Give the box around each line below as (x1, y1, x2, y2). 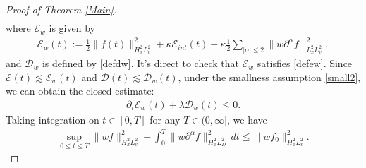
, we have (227, 112, 267, 126)
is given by (49, 20, 95, 35)
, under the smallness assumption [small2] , (178, 69, 361, 84)
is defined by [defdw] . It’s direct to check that (42, 56, 239, 71)
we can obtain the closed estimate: (6, 83, 154, 98)
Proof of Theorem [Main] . (6, 2, 117, 16)
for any (150, 112, 181, 126)
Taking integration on (6, 112, 99, 126)
